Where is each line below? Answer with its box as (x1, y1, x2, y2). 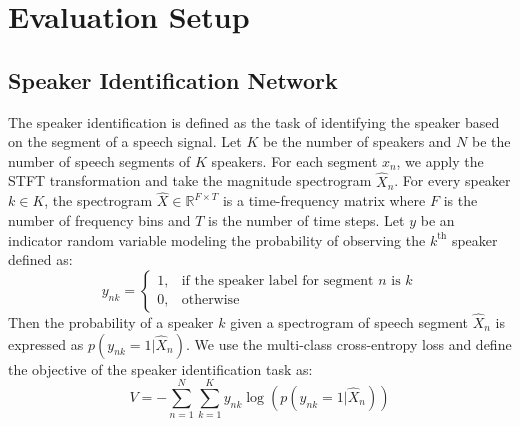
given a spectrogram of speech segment (230, 311, 469, 332)
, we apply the (396, 150, 484, 171)
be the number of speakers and (262, 131, 452, 152)
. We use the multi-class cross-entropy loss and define (185, 333, 512, 354)
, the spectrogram (44, 190, 153, 211)
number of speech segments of (8, 150, 191, 171)
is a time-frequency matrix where (222, 190, 426, 211)
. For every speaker (394, 170, 511, 191)
